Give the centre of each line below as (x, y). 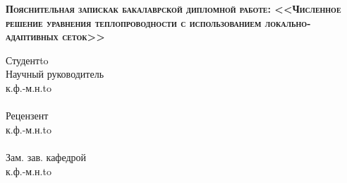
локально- (288, 22)
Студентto (27, 60)
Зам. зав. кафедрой (46, 157)
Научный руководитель (55, 74)
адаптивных (32, 36)
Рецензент (27, 116)
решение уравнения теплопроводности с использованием (134, 22)
